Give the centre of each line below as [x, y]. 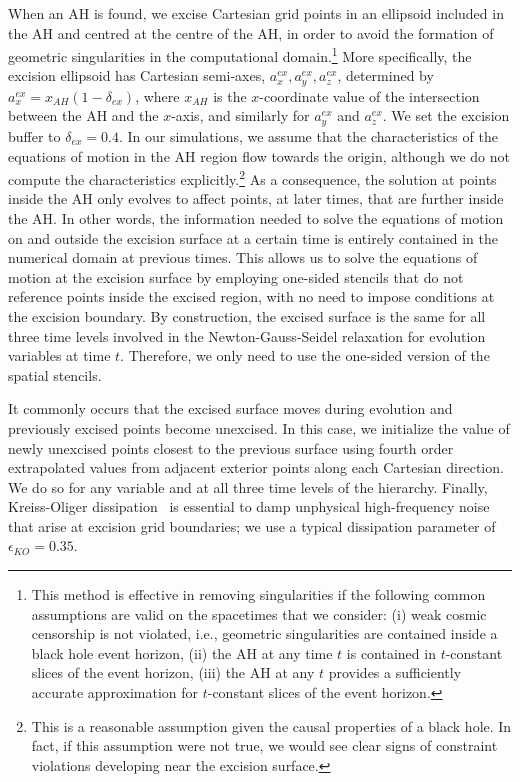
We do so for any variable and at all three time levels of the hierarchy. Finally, [248, 486]
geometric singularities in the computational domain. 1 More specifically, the [240, 54]
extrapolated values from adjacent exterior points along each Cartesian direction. [256, 467]
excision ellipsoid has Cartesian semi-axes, [137, 75]
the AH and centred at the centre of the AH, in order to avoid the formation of [251, 32]
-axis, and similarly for [240, 115]
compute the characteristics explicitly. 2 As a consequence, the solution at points [252, 177]
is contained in [391, 652]
